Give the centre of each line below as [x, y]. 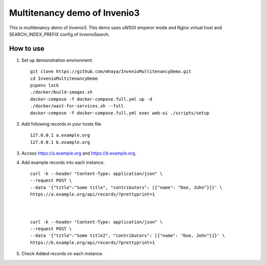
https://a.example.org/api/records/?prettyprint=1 [93, 194]
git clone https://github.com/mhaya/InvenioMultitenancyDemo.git [111, 72]
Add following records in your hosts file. [62, 124]
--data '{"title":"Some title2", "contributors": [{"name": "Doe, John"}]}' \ [128, 236]
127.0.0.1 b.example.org [60, 142]
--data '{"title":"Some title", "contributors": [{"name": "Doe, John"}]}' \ [126, 187]
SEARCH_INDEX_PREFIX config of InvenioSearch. [60, 34]
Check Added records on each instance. [62, 254]
